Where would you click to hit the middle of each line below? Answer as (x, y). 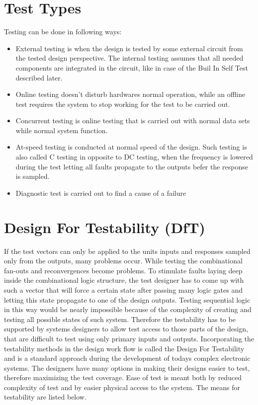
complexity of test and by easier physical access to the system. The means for (122, 387)
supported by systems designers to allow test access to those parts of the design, (126, 329)
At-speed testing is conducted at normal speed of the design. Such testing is (131, 147)
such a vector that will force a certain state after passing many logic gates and (123, 289)
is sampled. (33, 176)
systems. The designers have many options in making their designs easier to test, (127, 367)
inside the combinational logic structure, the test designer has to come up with (124, 280)
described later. (39, 77)
